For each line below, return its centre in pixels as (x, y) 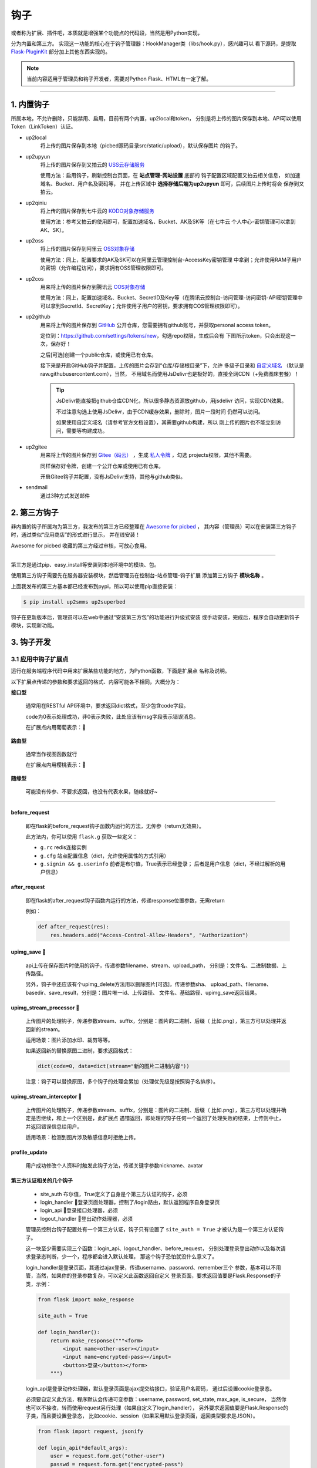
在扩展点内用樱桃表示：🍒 (56, 765)
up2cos (35, 278)
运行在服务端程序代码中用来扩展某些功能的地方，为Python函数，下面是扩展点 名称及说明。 (120, 671)
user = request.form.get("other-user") (108, 1456)
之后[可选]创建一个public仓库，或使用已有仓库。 (98, 355)
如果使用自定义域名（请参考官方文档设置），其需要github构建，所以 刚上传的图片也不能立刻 (166, 422)
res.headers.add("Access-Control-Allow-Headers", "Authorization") (149, 935)
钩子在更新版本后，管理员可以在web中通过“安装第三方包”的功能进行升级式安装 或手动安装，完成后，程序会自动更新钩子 (155, 617)
